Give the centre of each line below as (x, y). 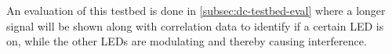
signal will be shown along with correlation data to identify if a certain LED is (195, 25)
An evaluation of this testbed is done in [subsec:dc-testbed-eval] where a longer (196, 10)
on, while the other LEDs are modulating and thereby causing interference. (187, 41)
